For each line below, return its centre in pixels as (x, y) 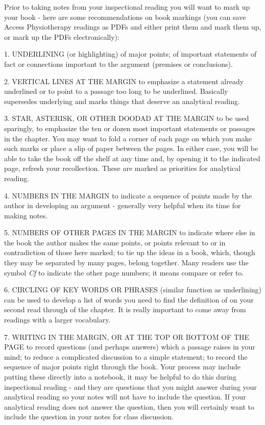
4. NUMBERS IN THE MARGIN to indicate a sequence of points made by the (128, 195)
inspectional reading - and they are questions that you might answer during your (130, 386)
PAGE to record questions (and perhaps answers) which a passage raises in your (130, 347)
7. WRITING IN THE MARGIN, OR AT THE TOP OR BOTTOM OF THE (127, 336)
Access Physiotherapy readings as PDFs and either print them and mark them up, (133, 27)
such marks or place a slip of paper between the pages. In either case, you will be (131, 148)
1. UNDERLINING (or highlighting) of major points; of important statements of (130, 54)
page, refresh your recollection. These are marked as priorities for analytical (123, 168)
